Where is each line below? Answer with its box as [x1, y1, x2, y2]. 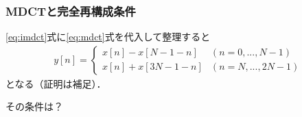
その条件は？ [5, 99, 63, 114]
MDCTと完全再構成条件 [5, 2, 136, 19]
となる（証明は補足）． [5, 76, 106, 90]
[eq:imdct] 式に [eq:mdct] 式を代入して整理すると [5, 29, 211, 44]
